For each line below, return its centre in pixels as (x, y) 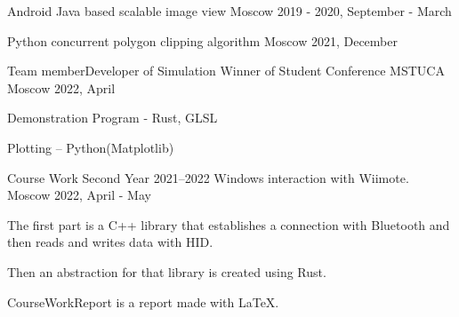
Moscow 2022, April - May (79, 195)
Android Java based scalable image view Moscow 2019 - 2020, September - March (229, 11)
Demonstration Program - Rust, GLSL (113, 118)
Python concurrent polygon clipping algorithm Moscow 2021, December (202, 40)
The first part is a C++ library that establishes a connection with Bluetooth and (229, 224)
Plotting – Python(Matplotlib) (91, 147)
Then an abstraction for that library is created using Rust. (167, 271)
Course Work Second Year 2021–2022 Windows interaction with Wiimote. (208, 177)
